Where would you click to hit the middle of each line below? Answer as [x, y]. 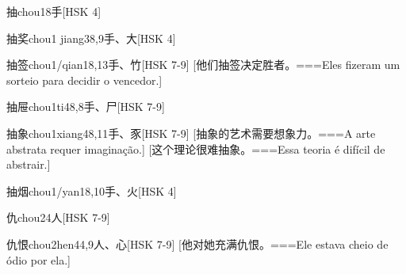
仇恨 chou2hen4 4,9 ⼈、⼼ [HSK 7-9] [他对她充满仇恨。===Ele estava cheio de [197, 244]
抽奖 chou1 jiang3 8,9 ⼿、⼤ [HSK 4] [91, 38]
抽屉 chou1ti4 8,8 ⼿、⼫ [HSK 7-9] [86, 107]
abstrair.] [29, 164]
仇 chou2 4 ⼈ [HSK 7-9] [58, 217]
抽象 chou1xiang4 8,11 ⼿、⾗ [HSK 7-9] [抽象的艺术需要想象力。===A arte [191, 133]
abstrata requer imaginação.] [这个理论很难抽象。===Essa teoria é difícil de [196, 148]
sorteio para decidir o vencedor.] [84, 80]
